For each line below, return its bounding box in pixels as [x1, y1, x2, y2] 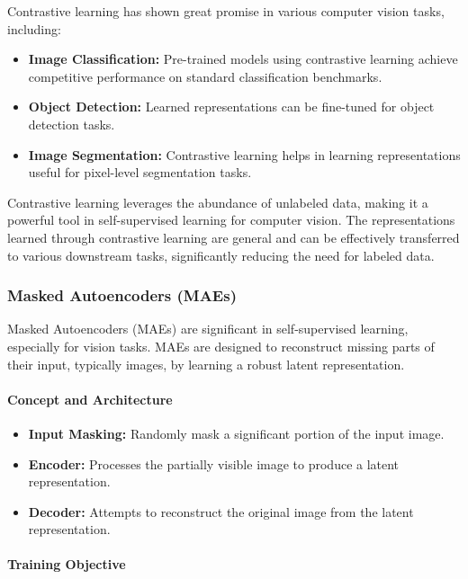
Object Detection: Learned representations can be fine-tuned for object [28, 97, 435, 116]
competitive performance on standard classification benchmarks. [28, 67, 382, 85]
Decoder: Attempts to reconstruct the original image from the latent [28, 502, 414, 521]
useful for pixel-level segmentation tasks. [28, 163, 252, 182]
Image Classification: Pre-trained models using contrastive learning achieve [28, 49, 458, 68]
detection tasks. [28, 114, 115, 133]
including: [7, 19, 61, 38]
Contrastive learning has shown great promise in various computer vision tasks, [7, 2, 445, 20]
